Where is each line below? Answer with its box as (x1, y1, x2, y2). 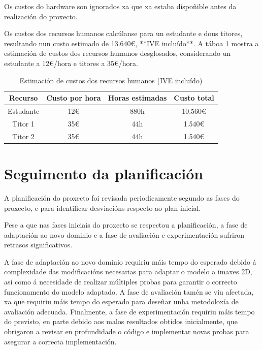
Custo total (174, 92, 214, 103)
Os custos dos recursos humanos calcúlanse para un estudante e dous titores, (4, 28, 243, 39)
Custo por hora (46, 92, 101, 103)
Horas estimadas (108, 92, 167, 103)
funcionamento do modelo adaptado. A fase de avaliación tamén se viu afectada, (4, 286, 254, 297)
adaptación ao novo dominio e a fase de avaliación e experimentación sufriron (4, 229, 245, 240)
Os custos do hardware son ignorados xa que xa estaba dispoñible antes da (4, 1, 237, 11)
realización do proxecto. (4, 11, 78, 21)
